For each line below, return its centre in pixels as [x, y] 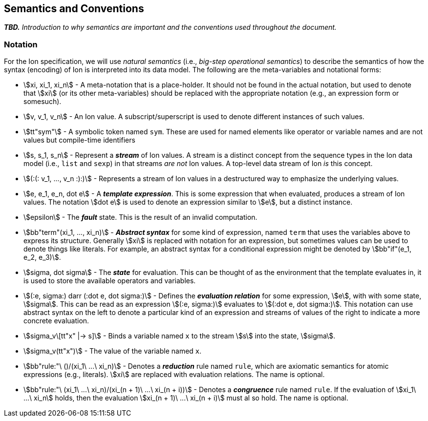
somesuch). [43, 102]
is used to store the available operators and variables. [110, 281]
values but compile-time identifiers [79, 140]
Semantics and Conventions [74, 9]
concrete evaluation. [56, 321]
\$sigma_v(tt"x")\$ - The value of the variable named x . [113, 351]
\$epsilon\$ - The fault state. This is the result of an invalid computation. [140, 217]
